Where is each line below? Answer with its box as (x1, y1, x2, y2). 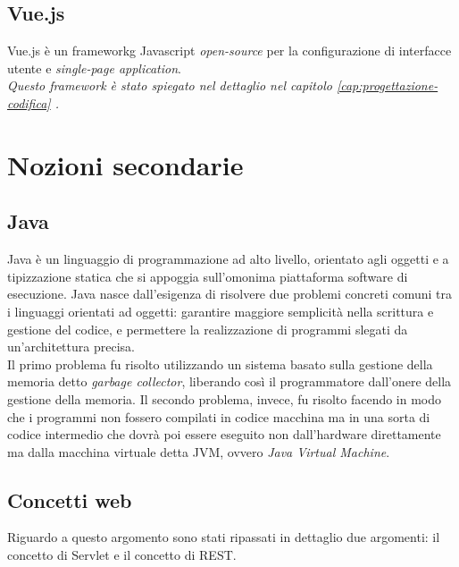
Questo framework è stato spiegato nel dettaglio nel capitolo (7, 76, 332, 95)
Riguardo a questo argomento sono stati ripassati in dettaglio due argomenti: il (7, 528, 440, 546)
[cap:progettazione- (336, 76, 438, 95)
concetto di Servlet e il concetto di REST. (7, 546, 237, 564)
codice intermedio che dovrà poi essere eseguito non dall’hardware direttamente (7, 425, 441, 444)
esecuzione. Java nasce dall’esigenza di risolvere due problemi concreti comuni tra (7, 284, 453, 303)
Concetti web (7, 486, 132, 513)
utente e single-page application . (7, 58, 181, 77)
